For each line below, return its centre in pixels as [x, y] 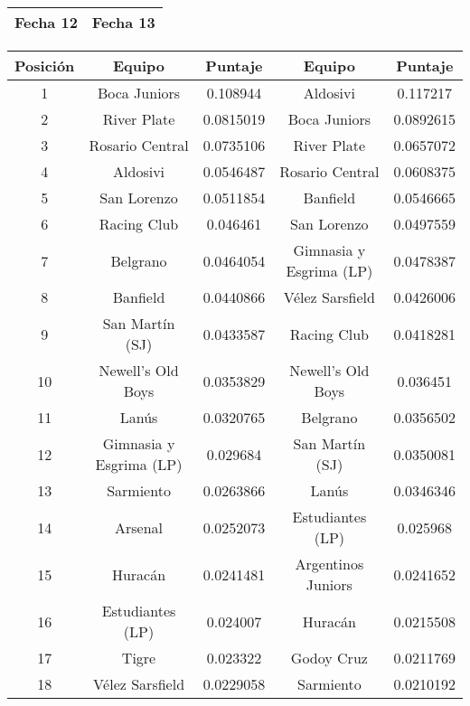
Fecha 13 [123, 22]
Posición [45, 66]
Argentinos [329, 564]
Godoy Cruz [329, 658]
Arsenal [139, 527]
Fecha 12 [46, 22]
